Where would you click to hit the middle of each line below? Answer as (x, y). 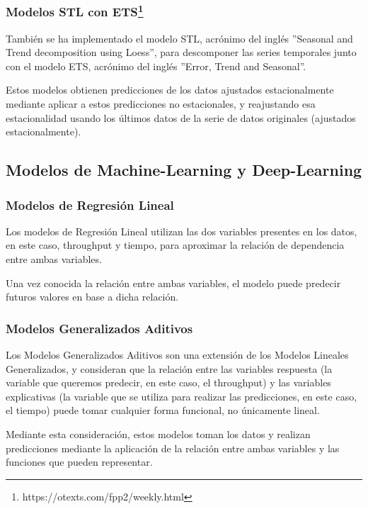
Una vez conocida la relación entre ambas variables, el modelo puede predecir (173, 283)
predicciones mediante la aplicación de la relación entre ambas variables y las (173, 448)
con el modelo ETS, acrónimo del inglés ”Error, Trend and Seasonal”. (156, 66)
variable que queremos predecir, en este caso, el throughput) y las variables (168, 382)
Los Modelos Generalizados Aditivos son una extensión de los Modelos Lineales (177, 355)
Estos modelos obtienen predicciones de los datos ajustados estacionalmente (170, 90)
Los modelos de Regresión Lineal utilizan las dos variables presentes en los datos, (182, 231)
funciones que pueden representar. (79, 462)
